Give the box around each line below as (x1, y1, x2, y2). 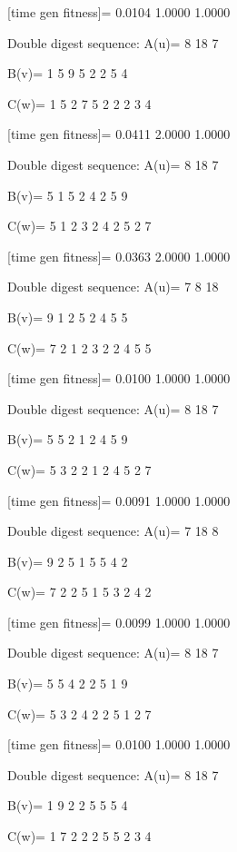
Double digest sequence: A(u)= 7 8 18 (7, 277, 219, 296)
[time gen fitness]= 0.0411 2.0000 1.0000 (7, 124, 231, 144)
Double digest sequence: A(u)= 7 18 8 (7, 521, 219, 540)
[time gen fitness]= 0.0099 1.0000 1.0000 (7, 612, 231, 631)
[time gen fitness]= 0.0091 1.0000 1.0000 (7, 490, 231, 510)
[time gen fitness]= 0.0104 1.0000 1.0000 (7, 3, 231, 21)
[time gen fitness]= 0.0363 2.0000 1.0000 (7, 246, 231, 265)
